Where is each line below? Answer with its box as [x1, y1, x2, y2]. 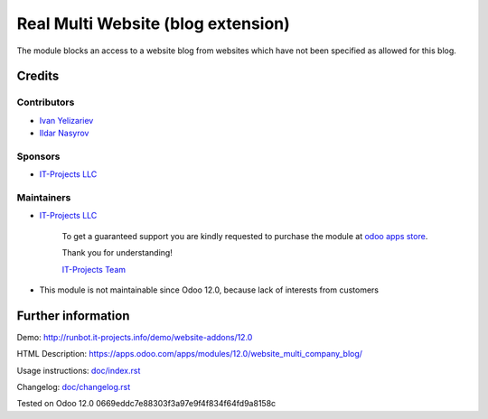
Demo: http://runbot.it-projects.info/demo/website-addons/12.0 [16, 331, 253, 342]
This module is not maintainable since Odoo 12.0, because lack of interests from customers [39, 284, 380, 295]
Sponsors [16, 150, 61, 163]
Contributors [16, 96, 75, 108]
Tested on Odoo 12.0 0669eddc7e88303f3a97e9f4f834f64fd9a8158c [16, 398, 277, 409]
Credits [16, 69, 60, 84]
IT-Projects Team [61, 264, 127, 275]
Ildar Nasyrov [39, 127, 89, 139]
